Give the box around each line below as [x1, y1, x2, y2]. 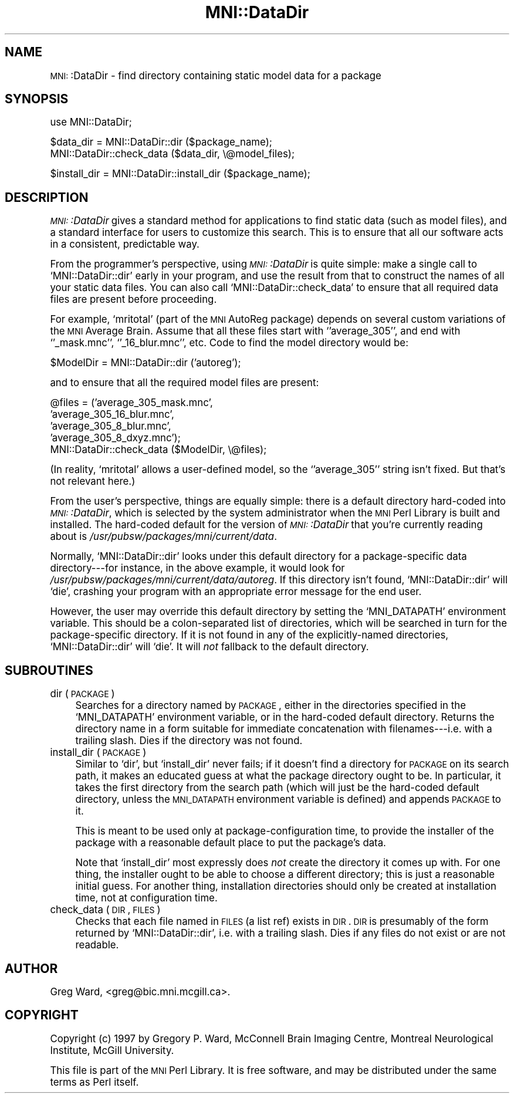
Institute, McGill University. [50, 1044, 174, 1056]
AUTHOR [5, 961, 58, 976]
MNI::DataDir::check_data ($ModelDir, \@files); [50, 444, 267, 456]
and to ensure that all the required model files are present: [50, 377, 319, 389]
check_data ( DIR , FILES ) [50, 904, 161, 916]
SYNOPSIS [5, 92, 69, 107]
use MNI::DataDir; [50, 116, 132, 129]
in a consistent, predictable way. [50, 238, 199, 251]
